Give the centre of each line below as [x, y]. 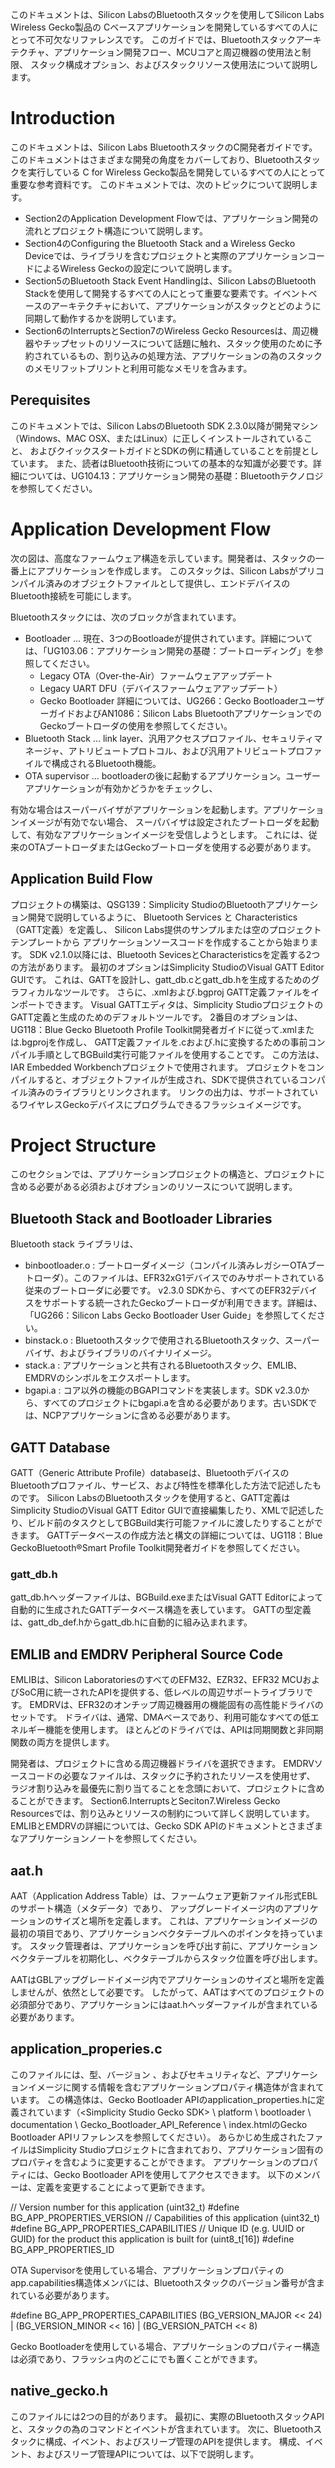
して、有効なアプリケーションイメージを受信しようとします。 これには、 [159, 834]
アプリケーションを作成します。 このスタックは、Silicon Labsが [167, 570]
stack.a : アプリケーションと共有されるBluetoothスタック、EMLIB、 [163, 1365]
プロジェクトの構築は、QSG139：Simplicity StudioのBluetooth [138, 904]
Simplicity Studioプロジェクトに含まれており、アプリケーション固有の [180, 2149]
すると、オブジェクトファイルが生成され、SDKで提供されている [168, 1079]
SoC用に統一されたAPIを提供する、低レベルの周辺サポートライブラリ [161, 1692]
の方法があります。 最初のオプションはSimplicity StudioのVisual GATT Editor [167, 967]
